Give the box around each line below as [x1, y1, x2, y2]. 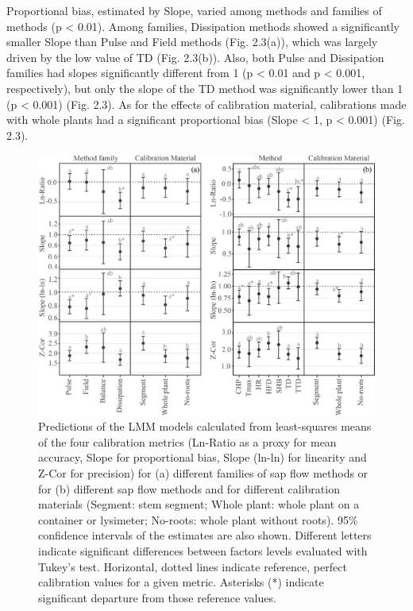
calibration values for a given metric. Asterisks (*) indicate [38, 574, 324, 590]
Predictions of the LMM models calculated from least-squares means [38, 418, 372, 435]
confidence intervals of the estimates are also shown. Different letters [38, 527, 372, 543]
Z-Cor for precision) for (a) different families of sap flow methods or [38, 465, 369, 481]
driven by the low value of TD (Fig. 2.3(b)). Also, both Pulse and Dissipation [6, 48, 384, 65]
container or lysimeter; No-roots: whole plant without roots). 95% [38, 511, 358, 528]
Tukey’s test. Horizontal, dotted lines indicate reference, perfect [38, 558, 347, 574]
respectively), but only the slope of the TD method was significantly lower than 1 [6, 79, 403, 96]
